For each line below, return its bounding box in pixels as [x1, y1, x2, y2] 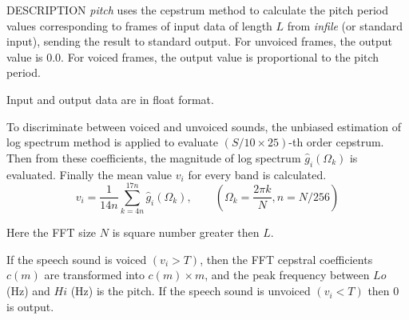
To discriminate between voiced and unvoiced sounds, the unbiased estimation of [6, 118, 401, 134]
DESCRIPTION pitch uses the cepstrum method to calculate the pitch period [6, 2, 389, 18]
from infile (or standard [287, 17, 403, 34]
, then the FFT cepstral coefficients [200, 250, 373, 267]
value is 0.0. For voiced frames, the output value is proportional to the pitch [6, 48, 379, 65]
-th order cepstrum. [288, 134, 384, 150]
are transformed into [44, 266, 145, 283]
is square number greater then [112, 224, 260, 241]
